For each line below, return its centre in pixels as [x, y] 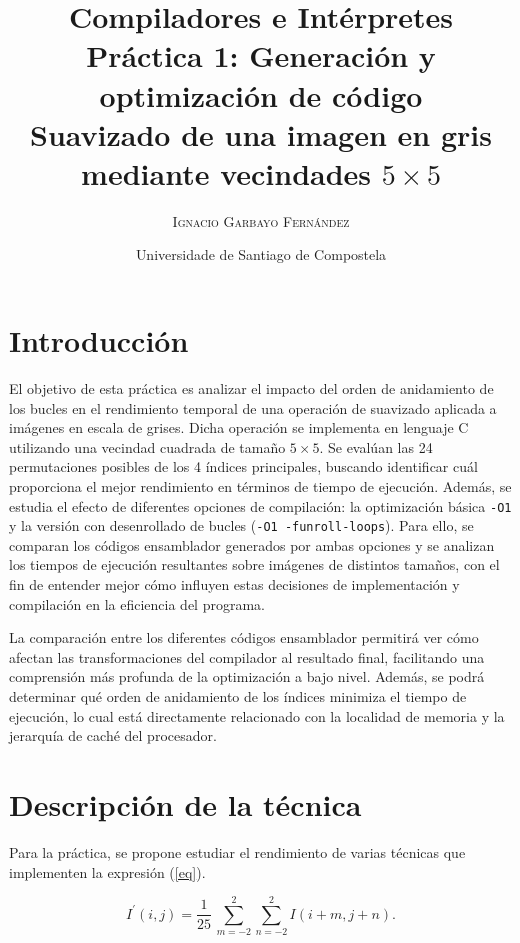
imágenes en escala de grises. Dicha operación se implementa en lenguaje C [239, 427]
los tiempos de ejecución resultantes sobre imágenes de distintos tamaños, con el [254, 564]
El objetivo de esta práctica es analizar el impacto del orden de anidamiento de [251, 388]
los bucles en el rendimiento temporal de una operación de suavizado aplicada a [253, 407]
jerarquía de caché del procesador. [113, 735]
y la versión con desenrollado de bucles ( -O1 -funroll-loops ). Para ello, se [241, 525]
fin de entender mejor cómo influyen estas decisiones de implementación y [234, 584]
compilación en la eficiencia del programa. [137, 603]
